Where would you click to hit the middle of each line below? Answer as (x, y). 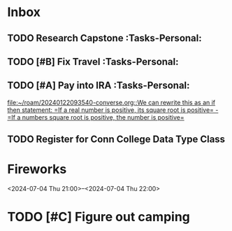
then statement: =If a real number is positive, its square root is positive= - (113, 110)
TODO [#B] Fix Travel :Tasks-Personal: (93, 61)
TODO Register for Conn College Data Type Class (116, 140)
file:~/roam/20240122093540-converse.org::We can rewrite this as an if (111, 102)
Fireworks (37, 169)
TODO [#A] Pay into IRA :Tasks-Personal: (99, 86)
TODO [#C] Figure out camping (99, 217)
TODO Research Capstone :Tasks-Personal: (104, 38)
